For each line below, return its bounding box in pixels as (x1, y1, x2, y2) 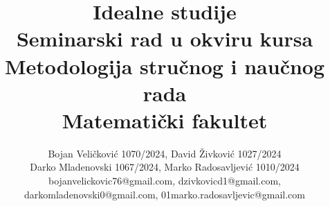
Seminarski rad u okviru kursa (16, 24, 313, 53)
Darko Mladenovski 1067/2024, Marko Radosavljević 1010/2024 (30, 160, 300, 174)
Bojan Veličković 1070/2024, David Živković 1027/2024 (48, 146, 282, 160)
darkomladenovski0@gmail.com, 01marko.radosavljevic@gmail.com (24, 187, 305, 201)
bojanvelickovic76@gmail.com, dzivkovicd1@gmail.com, (48, 173, 281, 188)
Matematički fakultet (62, 105, 268, 134)
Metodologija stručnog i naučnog (4, 51, 325, 80)
